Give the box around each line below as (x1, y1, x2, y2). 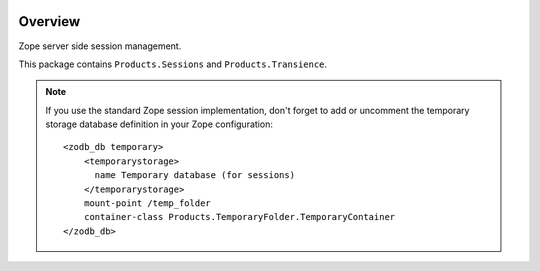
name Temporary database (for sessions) (94, 170, 295, 181)
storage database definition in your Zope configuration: (45, 118, 274, 130)
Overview (18, 13, 81, 30)
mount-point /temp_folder (83, 198, 212, 209)
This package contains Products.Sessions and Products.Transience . (18, 58, 328, 70)
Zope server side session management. (18, 40, 182, 52)
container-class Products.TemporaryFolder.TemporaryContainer (83, 211, 396, 223)
